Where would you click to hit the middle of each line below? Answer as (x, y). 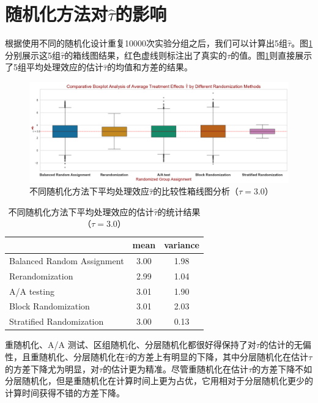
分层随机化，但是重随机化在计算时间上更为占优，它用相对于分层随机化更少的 (159, 381)
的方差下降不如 (282, 368)
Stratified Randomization (57, 321)
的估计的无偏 (285, 345)
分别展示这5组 (33, 55)
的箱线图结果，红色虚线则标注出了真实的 (146, 55)
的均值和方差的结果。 (150, 67)
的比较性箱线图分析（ (196, 191)
